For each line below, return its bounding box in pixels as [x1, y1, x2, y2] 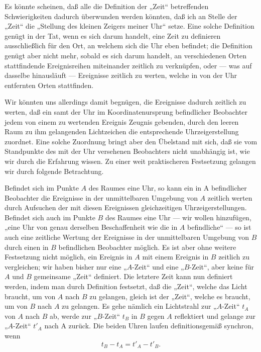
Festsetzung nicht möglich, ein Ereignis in [5, 251, 133, 262]
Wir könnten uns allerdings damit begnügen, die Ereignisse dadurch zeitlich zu [5, 97, 246, 107]
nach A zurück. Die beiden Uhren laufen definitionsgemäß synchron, [44, 320, 253, 331]
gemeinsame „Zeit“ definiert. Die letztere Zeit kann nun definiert [34, 271, 233, 282]
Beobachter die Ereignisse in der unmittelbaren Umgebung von [5, 192, 198, 203]
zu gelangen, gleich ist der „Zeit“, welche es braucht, [89, 291, 250, 301]
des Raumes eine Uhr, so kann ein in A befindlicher [88, 183, 247, 193]
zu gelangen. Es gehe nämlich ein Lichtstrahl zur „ [62, 301, 217, 311]
